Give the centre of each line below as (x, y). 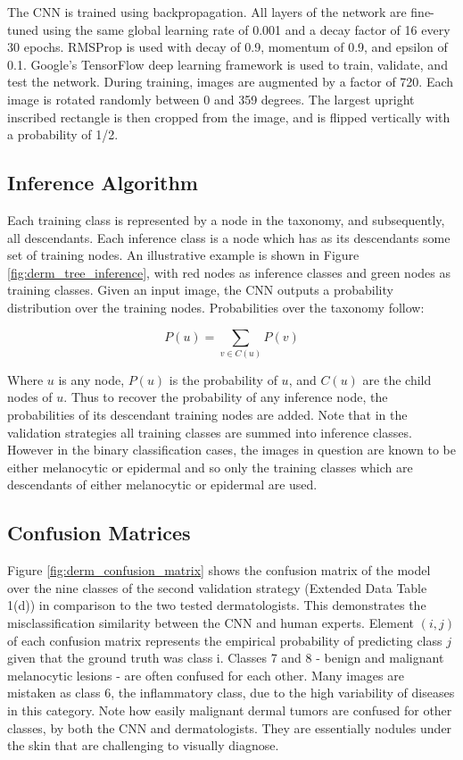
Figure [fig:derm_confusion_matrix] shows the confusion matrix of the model (219, 570)
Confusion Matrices (99, 533)
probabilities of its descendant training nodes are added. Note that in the (207, 415)
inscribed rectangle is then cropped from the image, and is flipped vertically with (229, 117)
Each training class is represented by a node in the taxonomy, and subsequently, (226, 219)
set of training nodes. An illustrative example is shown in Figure (183, 255)
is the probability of (223, 379)
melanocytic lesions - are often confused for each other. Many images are (206, 675)
